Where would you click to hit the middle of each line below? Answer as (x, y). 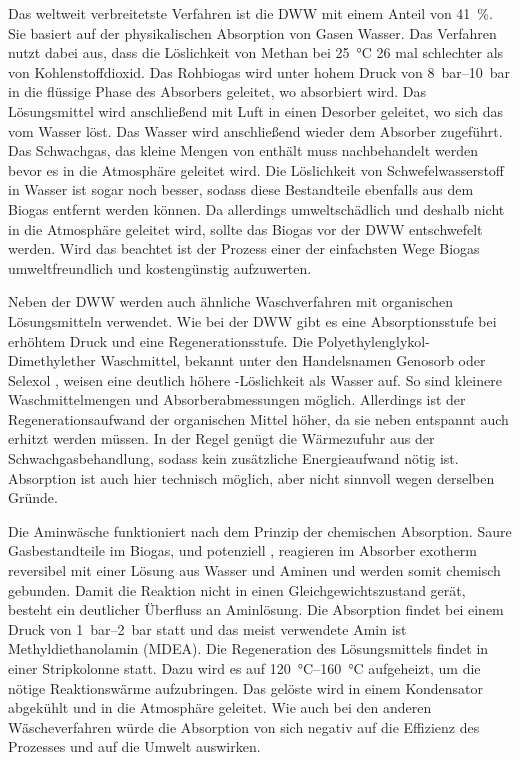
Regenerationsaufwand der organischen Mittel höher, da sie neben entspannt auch (258, 418)
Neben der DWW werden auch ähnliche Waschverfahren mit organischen (231, 301)
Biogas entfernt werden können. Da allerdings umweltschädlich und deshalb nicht (256, 208)
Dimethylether (52, 360)
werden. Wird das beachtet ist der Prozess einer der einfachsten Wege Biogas (244, 248)
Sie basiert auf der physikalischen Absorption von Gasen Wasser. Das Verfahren (252, 32)
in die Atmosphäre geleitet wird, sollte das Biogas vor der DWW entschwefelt (245, 228)
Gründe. (33, 497)
